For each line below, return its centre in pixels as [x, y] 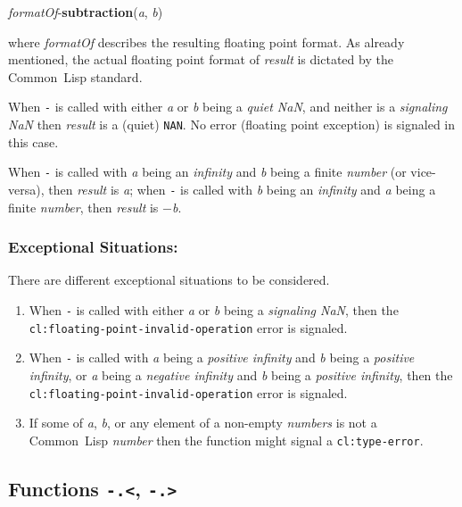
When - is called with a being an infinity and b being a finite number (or [207, 172]
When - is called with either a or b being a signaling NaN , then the [214, 310]
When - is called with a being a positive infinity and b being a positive [222, 357]
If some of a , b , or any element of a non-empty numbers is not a [203, 423]
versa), [26, 189]
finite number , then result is [83, 207]
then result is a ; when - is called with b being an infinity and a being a [242, 189]
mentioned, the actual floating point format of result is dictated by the [201, 59]
